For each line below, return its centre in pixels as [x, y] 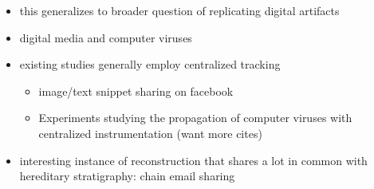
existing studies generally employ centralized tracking [150, 64]
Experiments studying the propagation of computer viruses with [195, 118]
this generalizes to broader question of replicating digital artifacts [179, 10]
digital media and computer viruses [106, 37]
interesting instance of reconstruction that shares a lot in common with [193, 160]
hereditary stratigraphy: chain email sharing [127, 176]
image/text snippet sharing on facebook [136, 91]
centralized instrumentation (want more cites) [150, 133]
